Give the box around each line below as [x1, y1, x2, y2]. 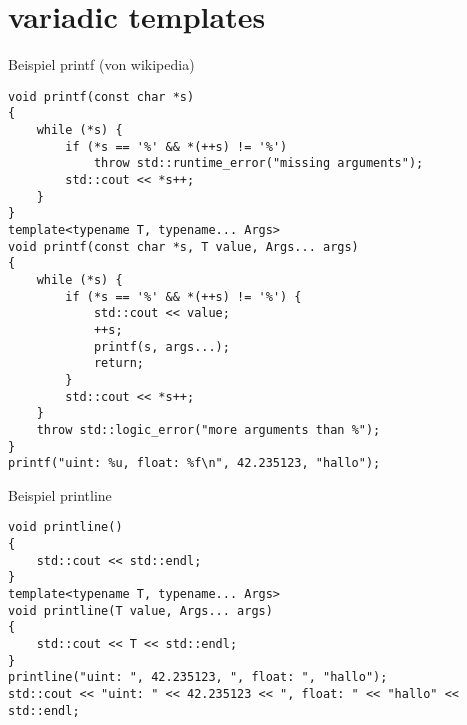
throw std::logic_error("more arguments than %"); [36, 422, 381, 437]
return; [93, 356, 145, 371]
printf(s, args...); [93, 339, 230, 354]
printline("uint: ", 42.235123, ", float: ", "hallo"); [8, 670, 388, 685]
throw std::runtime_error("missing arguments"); [93, 156, 424, 171]
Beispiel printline [8, 484, 112, 505]
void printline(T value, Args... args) [8, 603, 273, 618]
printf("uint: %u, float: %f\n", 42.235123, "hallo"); [8, 456, 381, 471]
